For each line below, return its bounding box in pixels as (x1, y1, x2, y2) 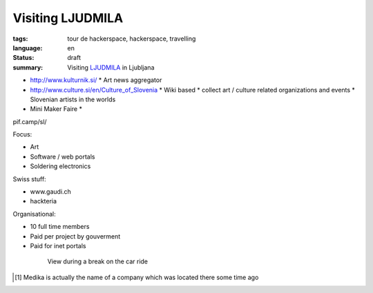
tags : (12, 34, 28, 43)
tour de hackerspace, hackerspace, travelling (67, 34, 196, 43)
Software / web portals (30, 152, 95, 161)
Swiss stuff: (12, 174, 46, 183)
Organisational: (12, 210, 57, 218)
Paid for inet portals (30, 241, 86, 250)
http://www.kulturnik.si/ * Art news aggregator (30, 76, 162, 84)
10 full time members (30, 223, 90, 231)
